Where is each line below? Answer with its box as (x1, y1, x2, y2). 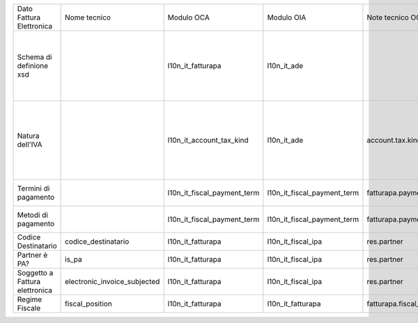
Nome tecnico (65, 13, 111, 22)
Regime (17, 294, 42, 304)
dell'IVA (17, 140, 42, 149)
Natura (17, 131, 40, 141)
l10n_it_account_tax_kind (167, 136, 249, 145)
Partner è (17, 251, 48, 260)
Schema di (17, 52, 52, 62)
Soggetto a (17, 268, 54, 278)
